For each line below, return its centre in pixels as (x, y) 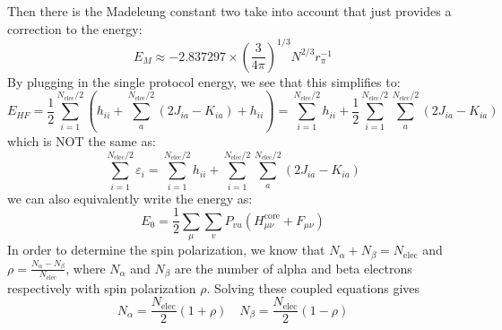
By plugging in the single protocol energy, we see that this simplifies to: (204, 81)
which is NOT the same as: (82, 140)
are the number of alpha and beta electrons (293, 268)
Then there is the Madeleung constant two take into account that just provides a (229, 11)
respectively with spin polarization (102, 287)
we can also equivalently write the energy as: (130, 198)
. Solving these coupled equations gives (313, 287)
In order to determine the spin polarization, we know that (166, 250)
